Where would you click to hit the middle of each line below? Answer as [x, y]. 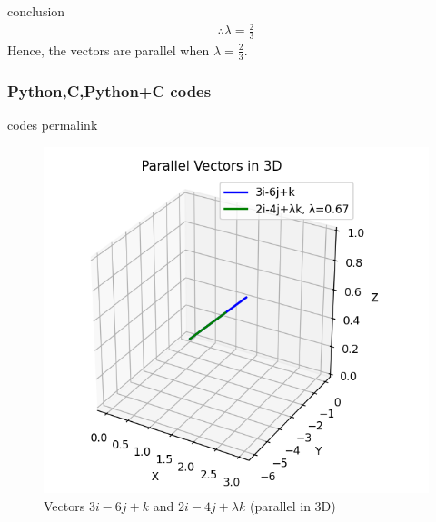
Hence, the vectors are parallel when [109, 49]
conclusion [36, 11]
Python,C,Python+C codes [109, 90]
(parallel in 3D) [292, 505]
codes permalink [53, 125]
